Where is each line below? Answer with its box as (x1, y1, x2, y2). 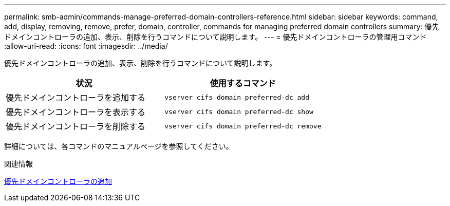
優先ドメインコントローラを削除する (6, 121, 146, 132)
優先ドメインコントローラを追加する (6, 92, 146, 103)
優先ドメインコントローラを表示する (6, 107, 146, 117)
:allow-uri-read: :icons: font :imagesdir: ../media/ (4, 42, 168, 50)
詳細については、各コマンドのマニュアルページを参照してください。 (4, 142, 233, 151)
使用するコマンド (210, 78, 276, 88)
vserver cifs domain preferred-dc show (164, 107, 313, 116)
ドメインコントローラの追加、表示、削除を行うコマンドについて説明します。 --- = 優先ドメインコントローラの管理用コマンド (4, 32, 427, 41)
